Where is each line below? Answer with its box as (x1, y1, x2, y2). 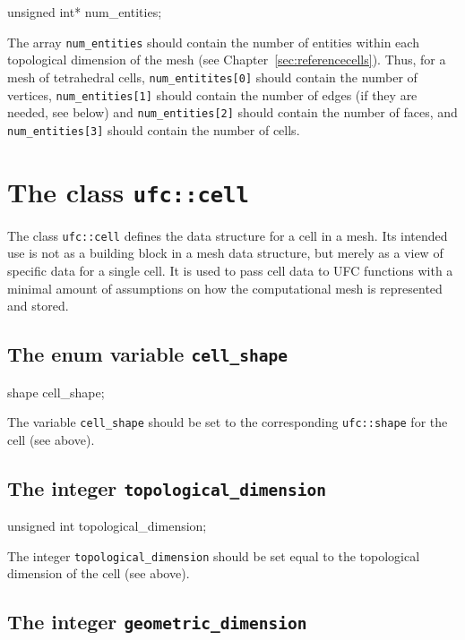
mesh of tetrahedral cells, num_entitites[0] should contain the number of (7, 67, 418, 86)
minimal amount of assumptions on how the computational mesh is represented (7, 278, 443, 297)
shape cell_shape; (7, 382, 105, 401)
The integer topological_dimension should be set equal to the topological (7, 546, 420, 565)
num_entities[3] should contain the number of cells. (7, 120, 300, 139)
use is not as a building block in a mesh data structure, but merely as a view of (7, 243, 443, 262)
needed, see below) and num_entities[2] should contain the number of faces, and (7, 103, 458, 122)
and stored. (7, 296, 69, 315)
